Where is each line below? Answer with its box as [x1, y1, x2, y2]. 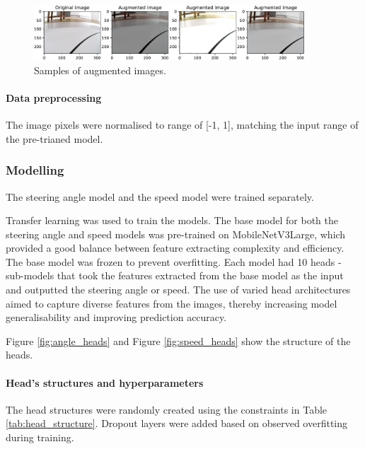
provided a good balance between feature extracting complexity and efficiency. [6, 240, 344, 255]
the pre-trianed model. [6, 131, 103, 146]
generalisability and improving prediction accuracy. [6, 310, 227, 325]
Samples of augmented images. [34, 62, 166, 77]
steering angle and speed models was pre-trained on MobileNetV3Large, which [6, 226, 346, 241]
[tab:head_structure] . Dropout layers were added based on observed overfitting [6, 416, 348, 431]
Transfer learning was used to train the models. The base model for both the [6, 213, 338, 228]
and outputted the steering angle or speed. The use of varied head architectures [6, 282, 351, 297]
